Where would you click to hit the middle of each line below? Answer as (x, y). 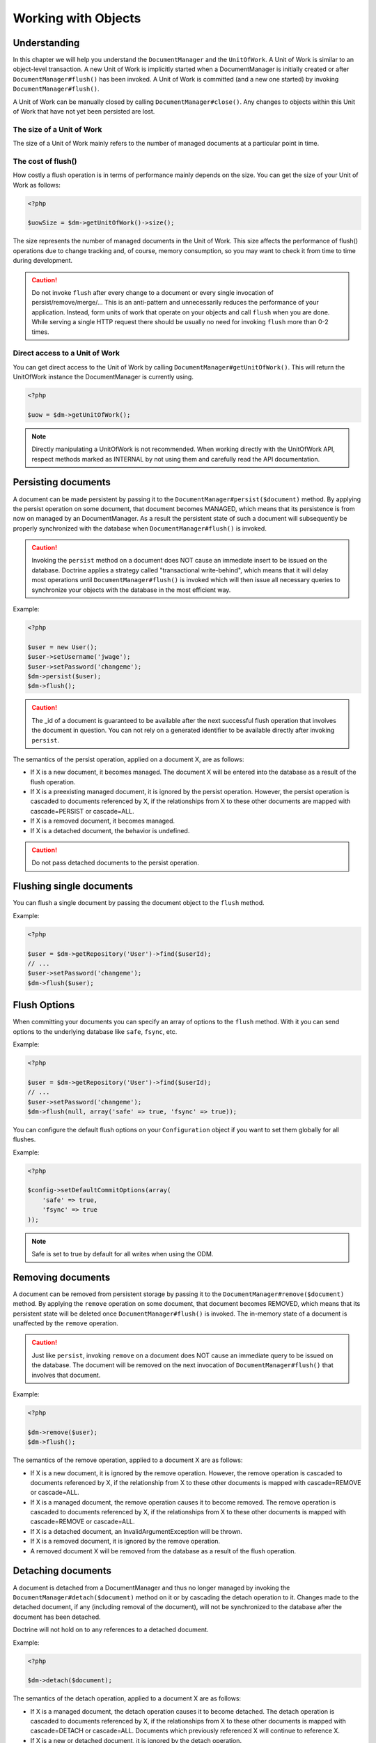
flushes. (24, 1139)
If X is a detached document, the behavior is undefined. (110, 830)
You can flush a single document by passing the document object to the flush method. (139, 903)
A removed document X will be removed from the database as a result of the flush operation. (163, 1551)
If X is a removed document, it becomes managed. (103, 821)
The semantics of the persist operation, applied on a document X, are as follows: (128, 759)
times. (40, 332)
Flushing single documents (73, 886)
